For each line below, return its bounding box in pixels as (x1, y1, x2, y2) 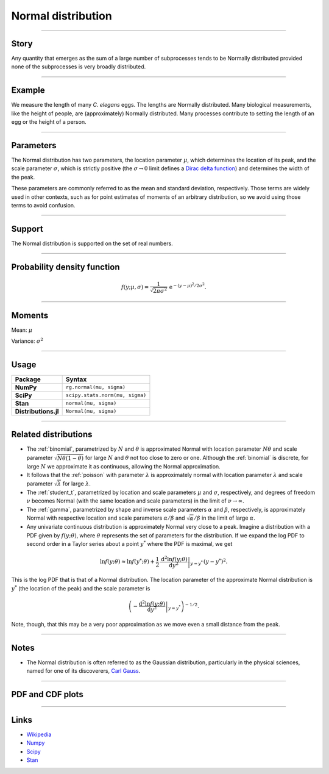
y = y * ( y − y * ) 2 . (190, 557, 228, 567)
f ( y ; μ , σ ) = (121, 284, 149, 291)
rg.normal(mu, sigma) (65, 384, 126, 390)
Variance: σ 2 (11, 337, 44, 345)
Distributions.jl (15, 407, 59, 415)
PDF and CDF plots (11, 689, 83, 700)
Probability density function (11, 262, 120, 272)
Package (15, 375, 41, 384)
